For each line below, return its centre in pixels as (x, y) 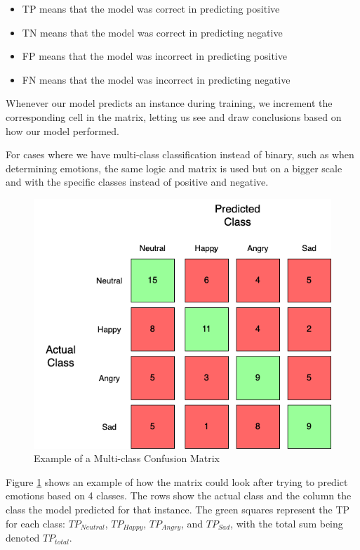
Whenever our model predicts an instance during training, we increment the (169, 103)
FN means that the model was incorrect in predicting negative (156, 79)
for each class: (35, 523)
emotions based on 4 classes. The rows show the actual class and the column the (179, 495)
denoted (23, 538)
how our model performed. (62, 130)
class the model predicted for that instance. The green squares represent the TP (178, 510)
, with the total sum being (287, 523)
